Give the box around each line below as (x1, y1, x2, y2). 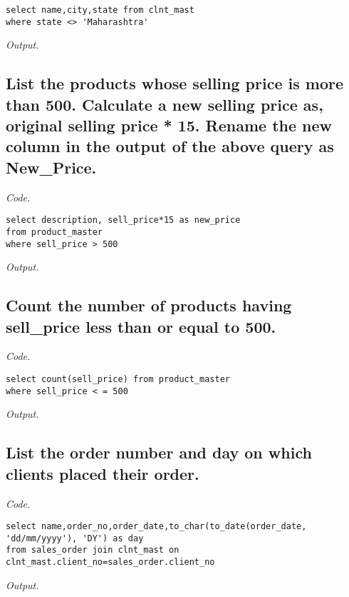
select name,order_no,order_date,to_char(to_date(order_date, (6, 521, 307, 532)
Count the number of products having (6, 294, 292, 316)
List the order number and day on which (6, 441, 312, 463)
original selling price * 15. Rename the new (6, 114, 332, 136)
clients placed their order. (6, 462, 199, 484)
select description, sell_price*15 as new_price (6, 215, 241, 226)
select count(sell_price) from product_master (6, 374, 230, 385)
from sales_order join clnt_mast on (6, 545, 179, 556)
